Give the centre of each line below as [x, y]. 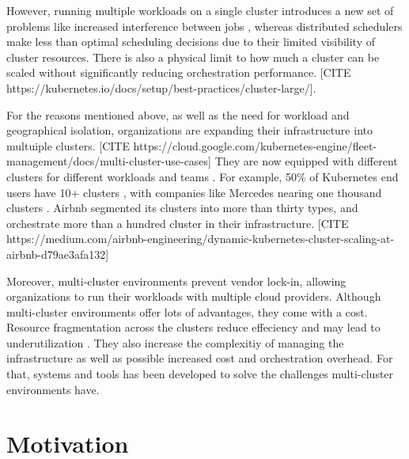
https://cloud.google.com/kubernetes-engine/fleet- [255, 145]
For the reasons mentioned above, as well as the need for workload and [178, 114]
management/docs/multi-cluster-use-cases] [109, 161]
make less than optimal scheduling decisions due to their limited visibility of [191, 42]
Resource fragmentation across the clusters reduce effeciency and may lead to [193, 327]
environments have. [53, 389]
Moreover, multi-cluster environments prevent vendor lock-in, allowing [176, 281]
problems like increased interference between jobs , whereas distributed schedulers [204, 26]
